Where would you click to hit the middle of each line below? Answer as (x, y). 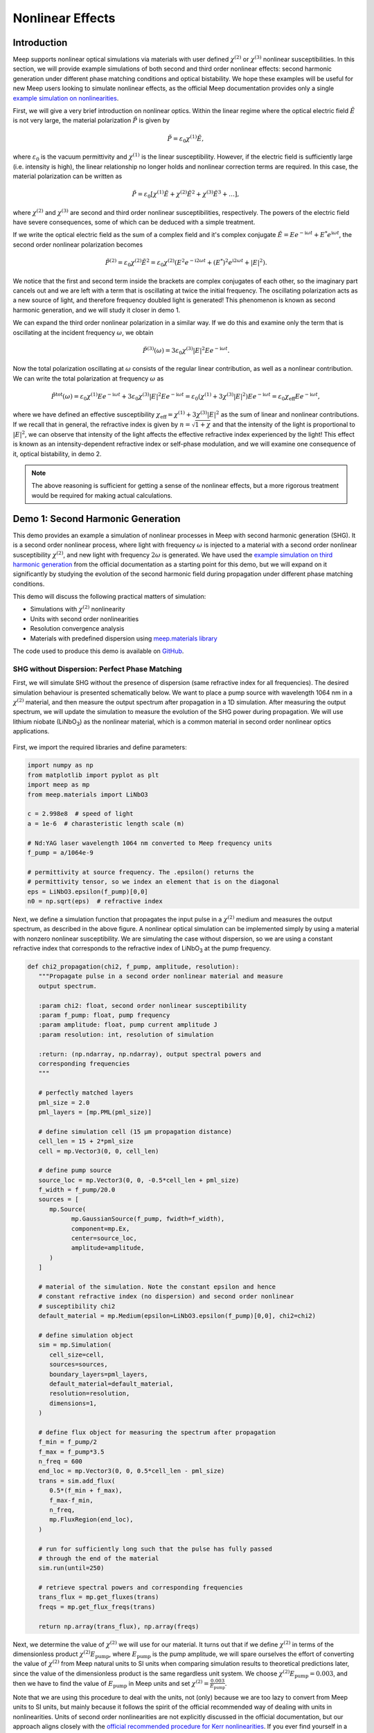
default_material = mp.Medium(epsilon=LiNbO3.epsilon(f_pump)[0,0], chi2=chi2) (177, 1316)
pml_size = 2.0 (64, 1103)
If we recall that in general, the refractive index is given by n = (101, 424)
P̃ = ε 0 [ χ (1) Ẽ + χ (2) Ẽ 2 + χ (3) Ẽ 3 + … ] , (186, 194)
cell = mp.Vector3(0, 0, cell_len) (99, 1151)
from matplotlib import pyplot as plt (93, 775)
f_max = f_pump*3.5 (71, 1452)
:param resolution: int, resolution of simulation (126, 1034)
